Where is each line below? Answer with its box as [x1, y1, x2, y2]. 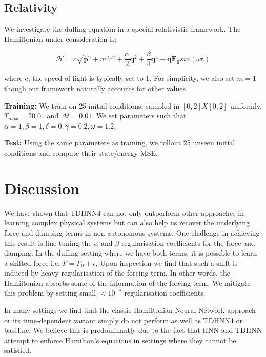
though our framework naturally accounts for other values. [4, 83, 188, 94]
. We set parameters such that [92, 110, 187, 121]
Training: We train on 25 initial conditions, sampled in [4, 100, 180, 111]
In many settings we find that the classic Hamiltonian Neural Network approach [4, 305, 256, 316]
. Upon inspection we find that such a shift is [95, 257, 238, 268]
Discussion [4, 177, 79, 198]
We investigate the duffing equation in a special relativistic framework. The [4, 24, 241, 34]
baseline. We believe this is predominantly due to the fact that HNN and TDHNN [4, 325, 262, 335]
